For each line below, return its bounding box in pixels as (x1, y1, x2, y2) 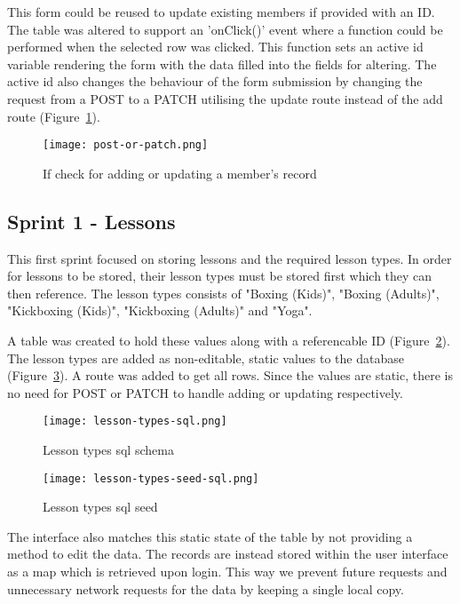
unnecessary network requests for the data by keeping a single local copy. (7, 579, 404, 598)
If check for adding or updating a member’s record (43, 163, 317, 182)
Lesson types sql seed (43, 497, 158, 516)
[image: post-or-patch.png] (43, 139, 209, 152)
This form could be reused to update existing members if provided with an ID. (7, 3, 435, 20)
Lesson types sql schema (43, 441, 174, 459)
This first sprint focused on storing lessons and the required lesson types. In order (7, 249, 452, 267)
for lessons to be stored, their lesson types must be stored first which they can (7, 266, 432, 285)
